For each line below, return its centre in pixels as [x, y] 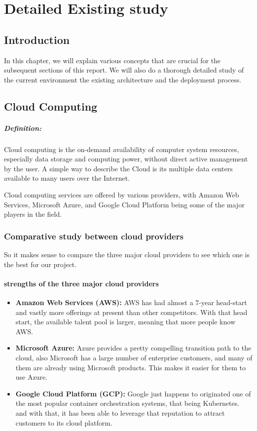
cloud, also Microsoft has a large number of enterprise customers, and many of [134, 358]
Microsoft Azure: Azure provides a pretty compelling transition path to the [133, 348]
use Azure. [32, 377]
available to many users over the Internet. [67, 178]
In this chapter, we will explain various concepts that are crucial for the [112, 60]
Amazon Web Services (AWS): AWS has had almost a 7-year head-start [131, 302]
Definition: [23, 128]
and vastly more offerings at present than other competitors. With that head [131, 312]
